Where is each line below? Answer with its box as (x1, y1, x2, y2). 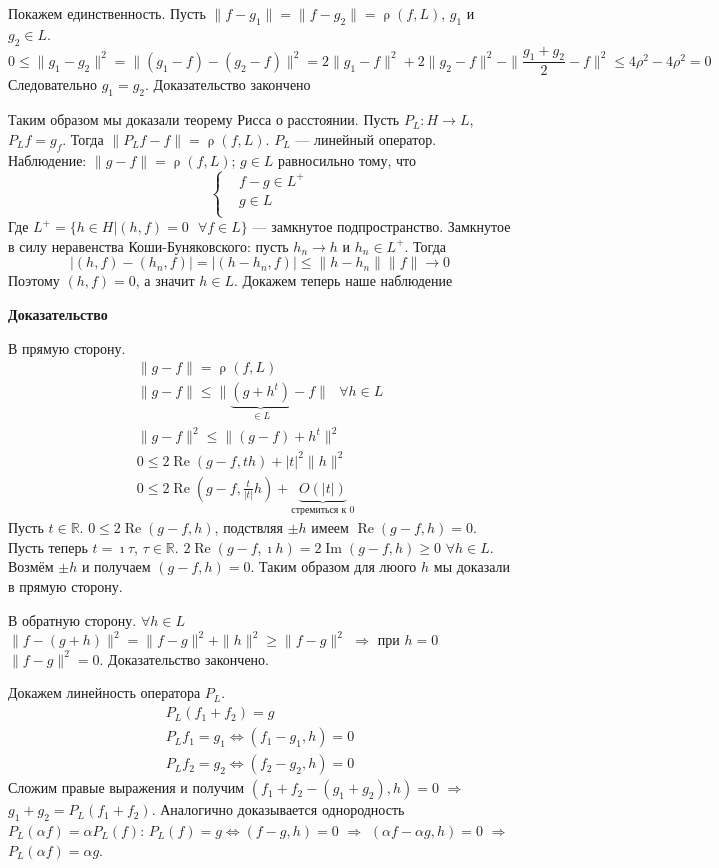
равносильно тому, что (278, 149, 417, 170)
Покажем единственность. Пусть (8, 3, 206, 23)
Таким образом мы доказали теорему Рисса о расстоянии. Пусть (8, 109, 400, 130)
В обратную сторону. (8, 609, 137, 630)
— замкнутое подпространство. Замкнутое (252, 216, 511, 237)
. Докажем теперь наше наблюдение (233, 270, 453, 291)
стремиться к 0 (291, 504, 355, 515)
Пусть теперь (8, 536, 88, 557)
